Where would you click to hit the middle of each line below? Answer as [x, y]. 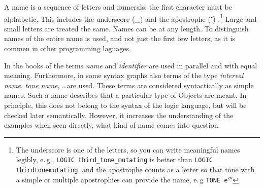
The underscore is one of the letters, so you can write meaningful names [128, 149]
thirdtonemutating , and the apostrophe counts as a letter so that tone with [135, 170]
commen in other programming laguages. [68, 48]
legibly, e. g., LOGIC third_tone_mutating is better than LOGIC [114, 159]
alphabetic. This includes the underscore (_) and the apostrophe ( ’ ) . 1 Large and [130, 18]
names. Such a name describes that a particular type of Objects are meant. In [125, 95]
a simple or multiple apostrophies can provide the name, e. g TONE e [122, 179]
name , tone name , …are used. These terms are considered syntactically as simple [129, 85]
